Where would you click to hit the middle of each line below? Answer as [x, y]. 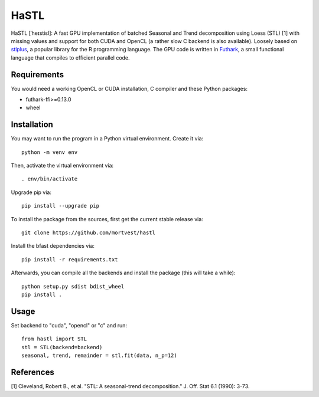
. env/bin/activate [50, 179]
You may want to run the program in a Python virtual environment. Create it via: [107, 139]
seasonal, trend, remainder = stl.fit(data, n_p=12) [99, 356]
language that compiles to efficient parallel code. [70, 58]
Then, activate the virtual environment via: [62, 166]
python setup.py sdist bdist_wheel [73, 286]
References [32, 372]
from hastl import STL [54, 339]
